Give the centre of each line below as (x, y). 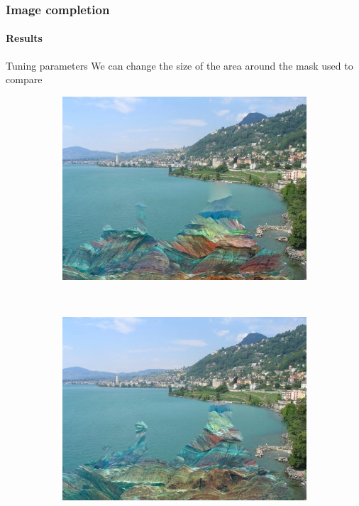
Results (24, 38)
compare (24, 79)
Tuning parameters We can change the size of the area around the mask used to (179, 65)
